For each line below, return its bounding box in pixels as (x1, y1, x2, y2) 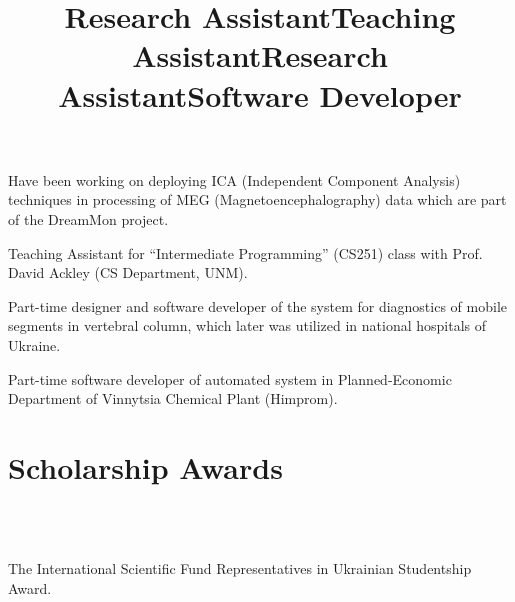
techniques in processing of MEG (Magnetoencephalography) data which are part (8, 189, 507, 210)
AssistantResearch (132, 35, 388, 76)
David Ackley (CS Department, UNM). (8, 262, 248, 283)
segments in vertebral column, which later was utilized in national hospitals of (8, 315, 487, 336)
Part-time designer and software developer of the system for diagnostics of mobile (8, 295, 507, 316)
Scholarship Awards (8, 446, 283, 487)
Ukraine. (8, 334, 61, 355)
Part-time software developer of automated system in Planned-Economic (8, 368, 452, 389)
